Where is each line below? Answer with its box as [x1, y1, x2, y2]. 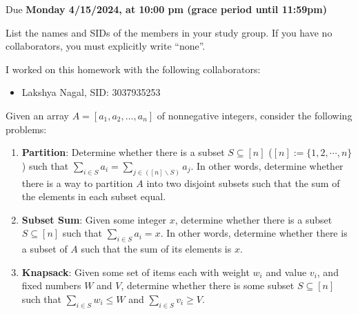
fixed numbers [21, 278, 81, 293]
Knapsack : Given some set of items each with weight [21, 264, 250, 279]
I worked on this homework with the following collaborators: [6, 61, 261, 76]
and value [266, 264, 307, 279]
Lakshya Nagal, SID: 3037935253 [21, 85, 161, 99]
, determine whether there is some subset [121, 278, 295, 293]
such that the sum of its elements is [81, 242, 232, 256]
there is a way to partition [21, 175, 133, 190]
